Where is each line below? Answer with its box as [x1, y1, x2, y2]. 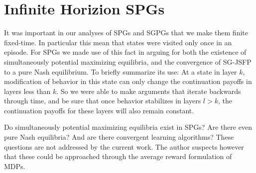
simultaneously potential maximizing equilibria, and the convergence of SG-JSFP [4, 56, 252, 67]
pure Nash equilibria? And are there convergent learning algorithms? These [4, 132, 234, 142]
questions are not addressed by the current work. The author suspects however [4, 141, 244, 152]
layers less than [4, 86, 51, 96]
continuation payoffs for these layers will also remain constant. [4, 105, 194, 115]
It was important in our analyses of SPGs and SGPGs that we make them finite [4, 27, 248, 38]
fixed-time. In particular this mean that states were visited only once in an [4, 37, 232, 47]
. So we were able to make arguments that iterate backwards [56, 86, 241, 96]
